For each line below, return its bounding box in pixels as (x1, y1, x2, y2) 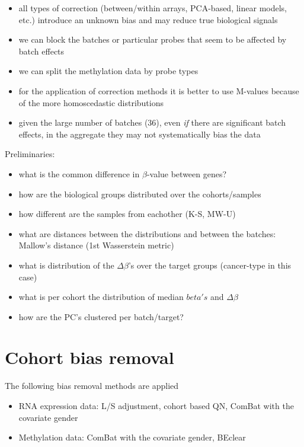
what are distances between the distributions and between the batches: (18, 227, 276, 240)
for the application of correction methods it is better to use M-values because (18, 84, 299, 97)
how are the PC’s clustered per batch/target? (18, 310, 184, 323)
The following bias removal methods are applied (5, 379, 179, 392)
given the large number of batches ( (18, 116, 148, 129)
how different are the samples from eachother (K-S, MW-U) (18, 207, 236, 220)
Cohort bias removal (5, 345, 174, 369)
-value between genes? (146, 167, 227, 180)
